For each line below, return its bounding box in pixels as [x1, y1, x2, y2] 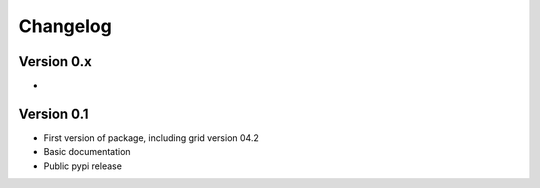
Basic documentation [43, 146, 131, 158]
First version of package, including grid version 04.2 [43, 131, 259, 144]
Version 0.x [18, 53, 92, 70]
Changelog [18, 15, 112, 37]
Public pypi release [43, 160, 122, 172]
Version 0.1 [18, 105, 89, 122]
